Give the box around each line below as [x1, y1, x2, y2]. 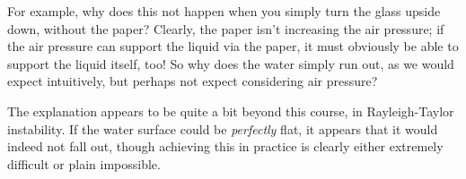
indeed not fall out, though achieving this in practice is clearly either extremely [7, 137, 444, 156]
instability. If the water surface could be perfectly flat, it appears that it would [7, 119, 438, 138]
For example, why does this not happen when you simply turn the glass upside [7, 2, 441, 20]
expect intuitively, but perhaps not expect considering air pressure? [7, 72, 378, 90]
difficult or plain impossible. [7, 154, 161, 173]
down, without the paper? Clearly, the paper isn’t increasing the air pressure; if [7, 19, 444, 38]
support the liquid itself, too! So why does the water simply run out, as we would [7, 54, 454, 72]
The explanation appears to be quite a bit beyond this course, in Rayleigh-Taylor [7, 101, 454, 120]
